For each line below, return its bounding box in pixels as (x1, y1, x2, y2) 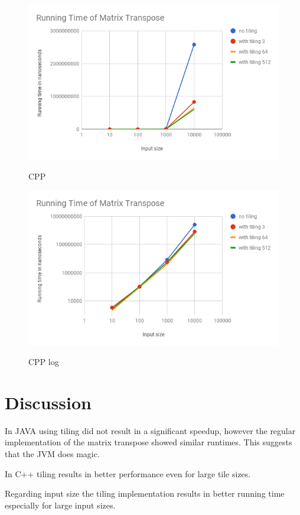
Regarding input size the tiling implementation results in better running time (5, 487, 285, 500)
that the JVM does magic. (5, 448, 100, 460)
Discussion (5, 390, 92, 414)
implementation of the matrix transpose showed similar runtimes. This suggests (5, 436, 292, 448)
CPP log (28, 356, 59, 368)
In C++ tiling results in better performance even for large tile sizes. (5, 467, 251, 480)
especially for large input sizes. (5, 498, 116, 511)
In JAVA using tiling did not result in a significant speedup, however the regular (5, 424, 296, 436)
